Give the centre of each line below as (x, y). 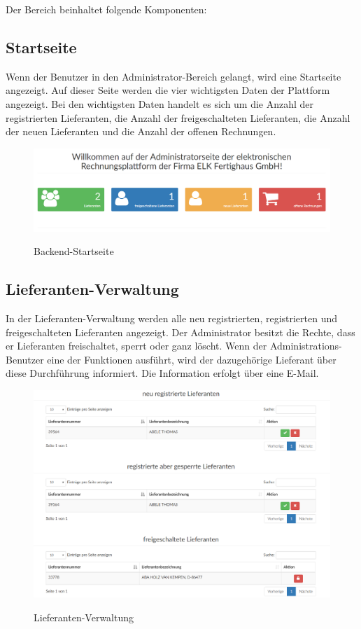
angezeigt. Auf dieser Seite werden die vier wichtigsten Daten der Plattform (168, 90)
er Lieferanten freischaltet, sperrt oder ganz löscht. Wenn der (136, 346)
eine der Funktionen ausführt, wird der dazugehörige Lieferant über (192, 359)
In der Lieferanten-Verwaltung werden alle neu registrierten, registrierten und (172, 318)
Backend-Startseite (74, 251)
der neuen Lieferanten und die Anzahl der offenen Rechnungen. (141, 131)
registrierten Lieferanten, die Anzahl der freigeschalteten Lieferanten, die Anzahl (178, 117)
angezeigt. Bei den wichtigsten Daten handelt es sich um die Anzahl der (160, 103)
